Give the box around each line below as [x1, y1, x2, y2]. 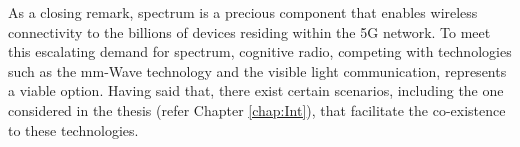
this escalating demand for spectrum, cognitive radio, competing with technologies [8, 41, 512, 62]
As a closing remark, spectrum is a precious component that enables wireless [8, 2, 478, 22]
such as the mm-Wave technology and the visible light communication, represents [8, 60, 507, 81]
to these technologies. [8, 119, 139, 140]
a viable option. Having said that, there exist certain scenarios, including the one [8, 80, 504, 101]
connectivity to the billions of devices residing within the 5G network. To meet [8, 21, 491, 42]
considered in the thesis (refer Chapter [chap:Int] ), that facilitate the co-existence [8, 99, 506, 120]
